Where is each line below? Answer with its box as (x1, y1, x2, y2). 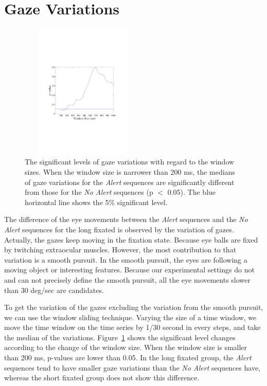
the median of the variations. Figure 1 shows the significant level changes (4, 332, 236, 342)
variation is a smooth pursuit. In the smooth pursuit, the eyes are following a (4, 254, 247, 265)
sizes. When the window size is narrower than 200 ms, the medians (25, 166, 235, 177)
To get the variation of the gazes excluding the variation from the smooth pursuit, (4, 302, 263, 313)
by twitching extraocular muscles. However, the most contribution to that (4, 244, 237, 255)
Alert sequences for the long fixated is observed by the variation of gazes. (4, 224, 234, 234)
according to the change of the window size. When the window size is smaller (4, 342, 247, 353)
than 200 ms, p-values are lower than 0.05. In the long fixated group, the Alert (4, 352, 252, 363)
